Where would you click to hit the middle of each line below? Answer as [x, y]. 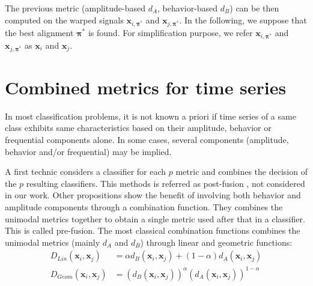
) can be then [254, 8]
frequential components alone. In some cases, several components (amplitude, [147, 139]
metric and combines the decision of [242, 172]
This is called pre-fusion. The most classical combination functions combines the [153, 230]
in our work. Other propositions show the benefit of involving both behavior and [153, 195]
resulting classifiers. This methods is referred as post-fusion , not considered [166, 183]
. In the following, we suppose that [243, 20]
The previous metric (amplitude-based [75, 8]
